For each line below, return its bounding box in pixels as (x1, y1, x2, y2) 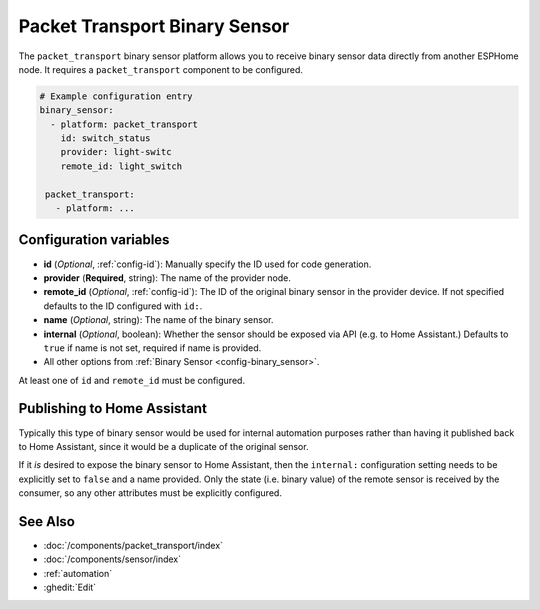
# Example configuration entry (39, 90, 194, 102)
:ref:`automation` (43, 567, 113, 579)
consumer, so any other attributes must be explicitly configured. (18, 487, 282, 499)
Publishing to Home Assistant (18, 400, 207, 417)
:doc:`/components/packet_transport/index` (43, 540, 224, 552)
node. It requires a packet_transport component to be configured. (18, 63, 304, 75)
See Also (18, 513, 75, 530)
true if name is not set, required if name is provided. (43, 341, 262, 354)
